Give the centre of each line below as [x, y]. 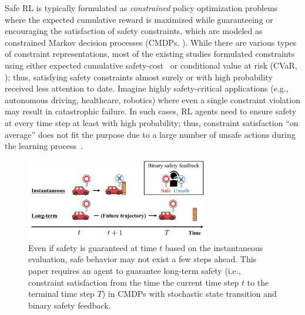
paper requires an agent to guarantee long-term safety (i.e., [135, 271]
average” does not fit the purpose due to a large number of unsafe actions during [150, 134]
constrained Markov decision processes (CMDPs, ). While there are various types [151, 42]
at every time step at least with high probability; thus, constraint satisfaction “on [152, 122]
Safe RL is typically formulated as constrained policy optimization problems [141, 8]
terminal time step [61, 294]
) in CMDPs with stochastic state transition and [189, 294]
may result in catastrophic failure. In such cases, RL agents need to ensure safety [151, 111]
